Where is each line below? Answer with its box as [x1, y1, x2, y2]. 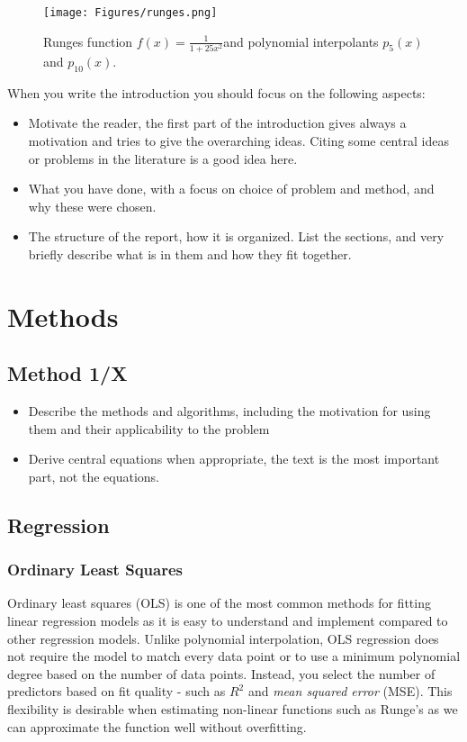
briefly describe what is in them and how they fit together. [28, 244, 352, 263]
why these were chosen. [28, 196, 157, 215]
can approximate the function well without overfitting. [7, 717, 307, 736]
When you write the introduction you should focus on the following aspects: [7, 83, 426, 102]
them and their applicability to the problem [28, 419, 270, 438]
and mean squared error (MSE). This [247, 682, 453, 701]
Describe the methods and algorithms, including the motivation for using [28, 402, 431, 421]
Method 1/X [7, 359, 128, 387]
